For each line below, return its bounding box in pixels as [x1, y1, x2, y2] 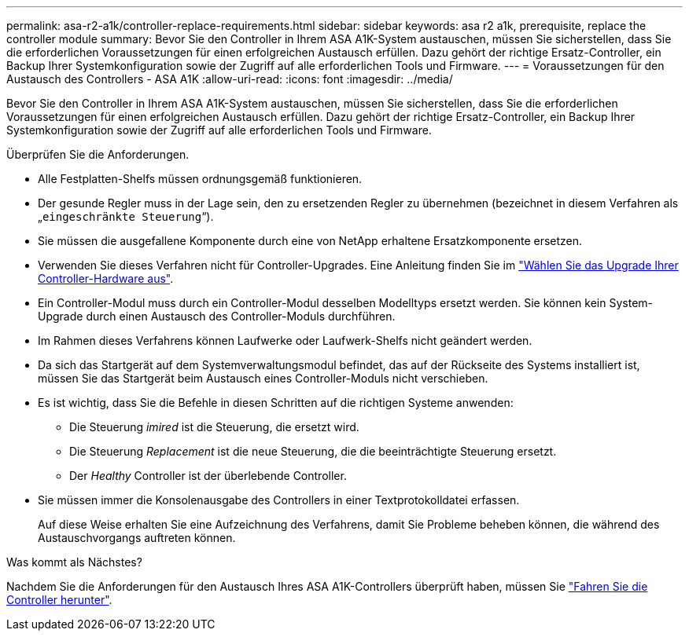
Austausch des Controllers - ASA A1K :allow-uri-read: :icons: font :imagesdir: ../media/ [6, 72, 453, 86]
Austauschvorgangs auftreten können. [38, 531, 236, 544]
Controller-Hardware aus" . [38, 272, 174, 285]
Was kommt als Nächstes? [6, 555, 142, 569]
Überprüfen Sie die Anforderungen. [6, 148, 190, 161]
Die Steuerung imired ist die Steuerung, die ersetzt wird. [69, 420, 359, 434]
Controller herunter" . [6, 593, 112, 606]
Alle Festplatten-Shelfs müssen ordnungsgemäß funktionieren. [38, 172, 363, 185]
